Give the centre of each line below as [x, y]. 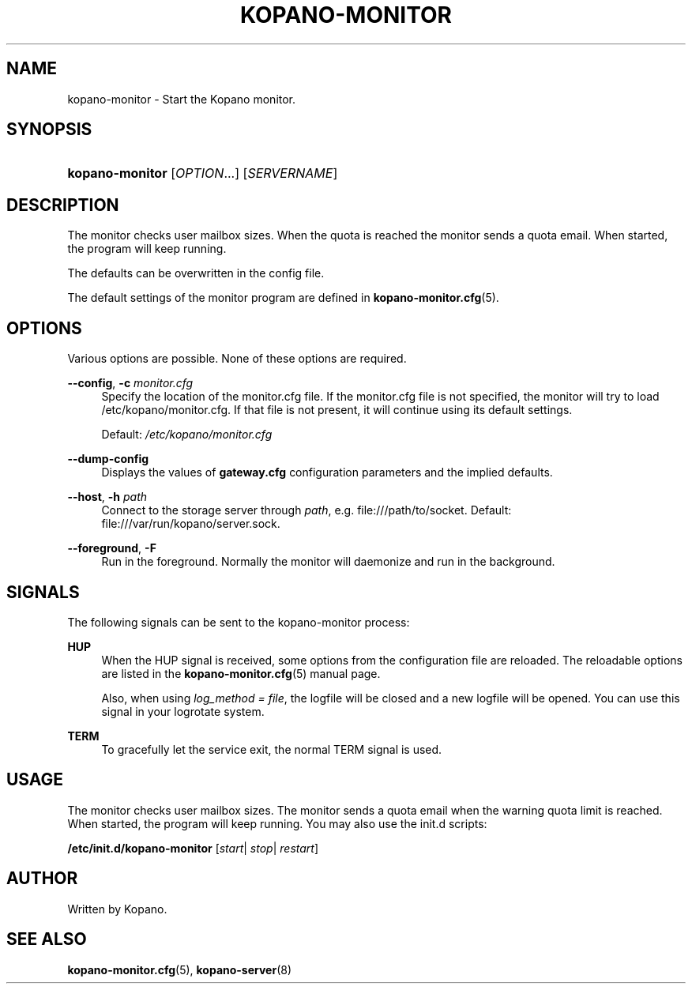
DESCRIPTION [63, 205]
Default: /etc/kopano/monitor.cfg [187, 435]
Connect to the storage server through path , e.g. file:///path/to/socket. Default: [307, 510]
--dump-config [108, 459]
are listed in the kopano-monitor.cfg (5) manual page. [241, 673]
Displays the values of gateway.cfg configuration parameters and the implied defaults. [327, 472]
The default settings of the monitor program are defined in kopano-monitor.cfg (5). [283, 298]
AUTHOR [42, 879]
